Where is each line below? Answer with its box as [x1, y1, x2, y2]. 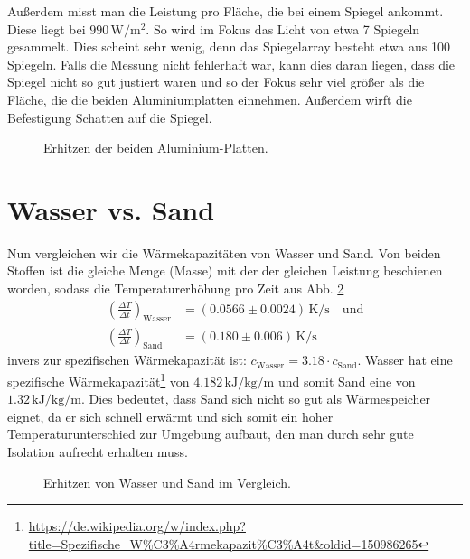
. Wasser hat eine [357, 350, 453, 369]
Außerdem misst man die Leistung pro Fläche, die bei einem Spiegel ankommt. [7, 2, 444, 20]
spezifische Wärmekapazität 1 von [7, 368, 190, 390]
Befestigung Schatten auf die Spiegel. [7, 107, 212, 126]
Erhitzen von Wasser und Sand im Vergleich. [43, 472, 291, 491]
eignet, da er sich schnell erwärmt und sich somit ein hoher [7, 406, 334, 425]
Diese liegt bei [7, 19, 86, 38]
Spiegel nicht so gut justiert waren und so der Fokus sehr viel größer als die [7, 72, 425, 91]
